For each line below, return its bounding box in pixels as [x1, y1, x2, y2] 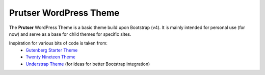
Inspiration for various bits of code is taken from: [9, 40, 108, 46]
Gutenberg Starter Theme [26, 47, 78, 53]
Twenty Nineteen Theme [26, 54, 76, 60]
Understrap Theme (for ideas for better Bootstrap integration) [26, 61, 150, 67]
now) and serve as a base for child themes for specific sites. [9, 31, 132, 37]
